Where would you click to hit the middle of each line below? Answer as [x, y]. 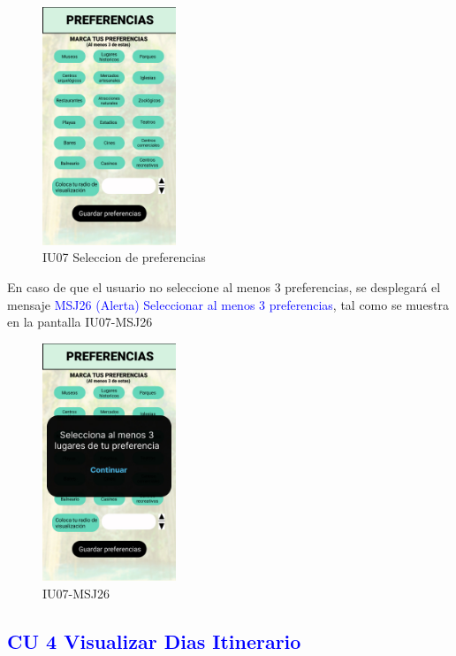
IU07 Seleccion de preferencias [124, 257]
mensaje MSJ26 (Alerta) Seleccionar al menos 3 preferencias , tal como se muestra [228, 304]
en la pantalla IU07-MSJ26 [80, 322]
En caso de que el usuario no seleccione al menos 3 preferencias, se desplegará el [224, 286]
